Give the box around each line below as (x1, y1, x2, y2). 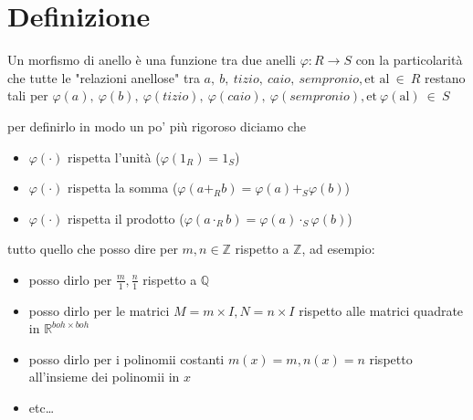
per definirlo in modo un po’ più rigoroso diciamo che (7, 116, 306, 135)
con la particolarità (355, 50, 463, 69)
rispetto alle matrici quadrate (299, 300, 464, 320)
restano (425, 68, 466, 87)
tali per (7, 86, 48, 105)
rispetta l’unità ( (67, 147, 161, 166)
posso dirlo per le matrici (28, 300, 170, 320)
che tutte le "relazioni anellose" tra (7, 68, 200, 87)
